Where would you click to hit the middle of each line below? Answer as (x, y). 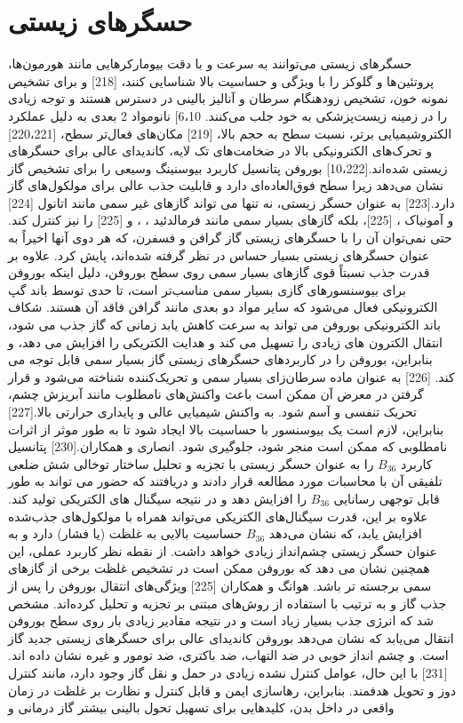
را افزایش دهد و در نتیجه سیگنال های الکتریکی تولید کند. (158, 498)
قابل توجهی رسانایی (387, 498)
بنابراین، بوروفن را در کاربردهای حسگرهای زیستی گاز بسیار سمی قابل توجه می (220, 359)
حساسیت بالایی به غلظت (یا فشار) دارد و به (125, 533)
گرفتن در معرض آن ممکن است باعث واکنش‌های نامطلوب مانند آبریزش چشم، (216, 394)
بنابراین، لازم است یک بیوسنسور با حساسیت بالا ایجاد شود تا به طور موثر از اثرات (226, 429)
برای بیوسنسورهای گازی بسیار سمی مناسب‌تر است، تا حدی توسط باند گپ (207, 289)
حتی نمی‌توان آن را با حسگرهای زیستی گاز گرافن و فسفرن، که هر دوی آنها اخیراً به (230, 238)
